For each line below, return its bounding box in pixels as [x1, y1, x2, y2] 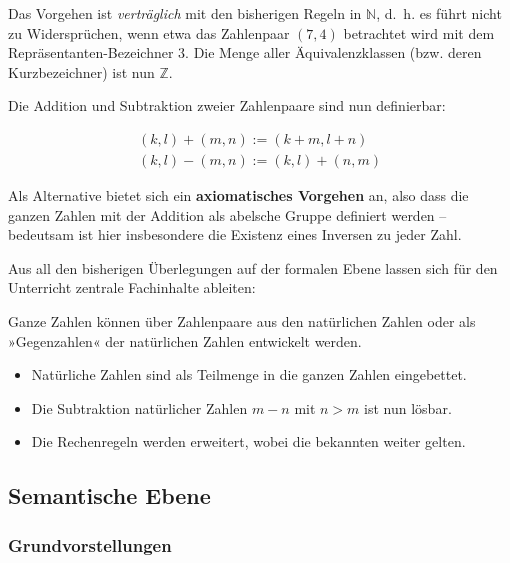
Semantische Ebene [8, 480, 211, 511]
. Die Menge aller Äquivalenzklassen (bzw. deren [185, 42, 482, 63]
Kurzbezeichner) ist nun [8, 61, 155, 82]
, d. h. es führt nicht [376, 3, 502, 23]
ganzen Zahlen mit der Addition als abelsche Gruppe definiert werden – [8, 204, 447, 225]
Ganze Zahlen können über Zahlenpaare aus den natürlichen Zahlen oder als [8, 311, 476, 331]
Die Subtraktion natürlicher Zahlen [31, 397, 248, 418]
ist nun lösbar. [364, 397, 452, 418]
